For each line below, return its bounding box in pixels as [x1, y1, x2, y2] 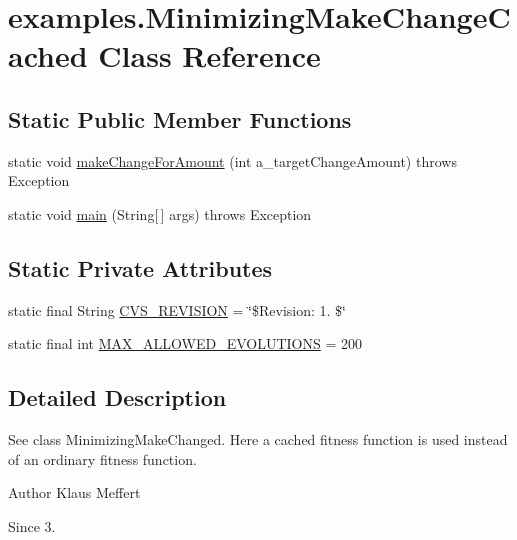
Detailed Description [8, 382, 227, 413]
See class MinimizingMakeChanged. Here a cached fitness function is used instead [8, 429, 508, 450]
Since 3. [8, 515, 56, 536]
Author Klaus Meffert [8, 482, 141, 503]
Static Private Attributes [8, 252, 273, 283]
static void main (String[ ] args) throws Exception [8, 203, 312, 224]
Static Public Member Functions [8, 103, 352, 134]
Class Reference [98, 35, 321, 76]
